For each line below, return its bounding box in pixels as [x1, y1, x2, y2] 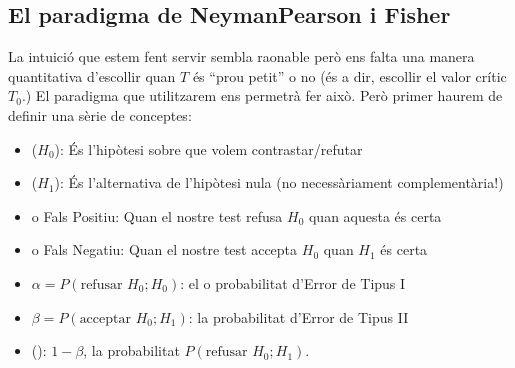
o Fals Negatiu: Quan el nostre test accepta [31, 239, 298, 260]
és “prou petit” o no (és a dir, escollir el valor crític [192, 65, 507, 86]
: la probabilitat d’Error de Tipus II [188, 306, 409, 327]
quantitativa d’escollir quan [8, 65, 176, 86]
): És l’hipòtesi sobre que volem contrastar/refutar [54, 138, 363, 159]
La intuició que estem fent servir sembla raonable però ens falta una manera [8, 46, 475, 67]
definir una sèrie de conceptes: [8, 104, 192, 125]
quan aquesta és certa [308, 205, 442, 226]
